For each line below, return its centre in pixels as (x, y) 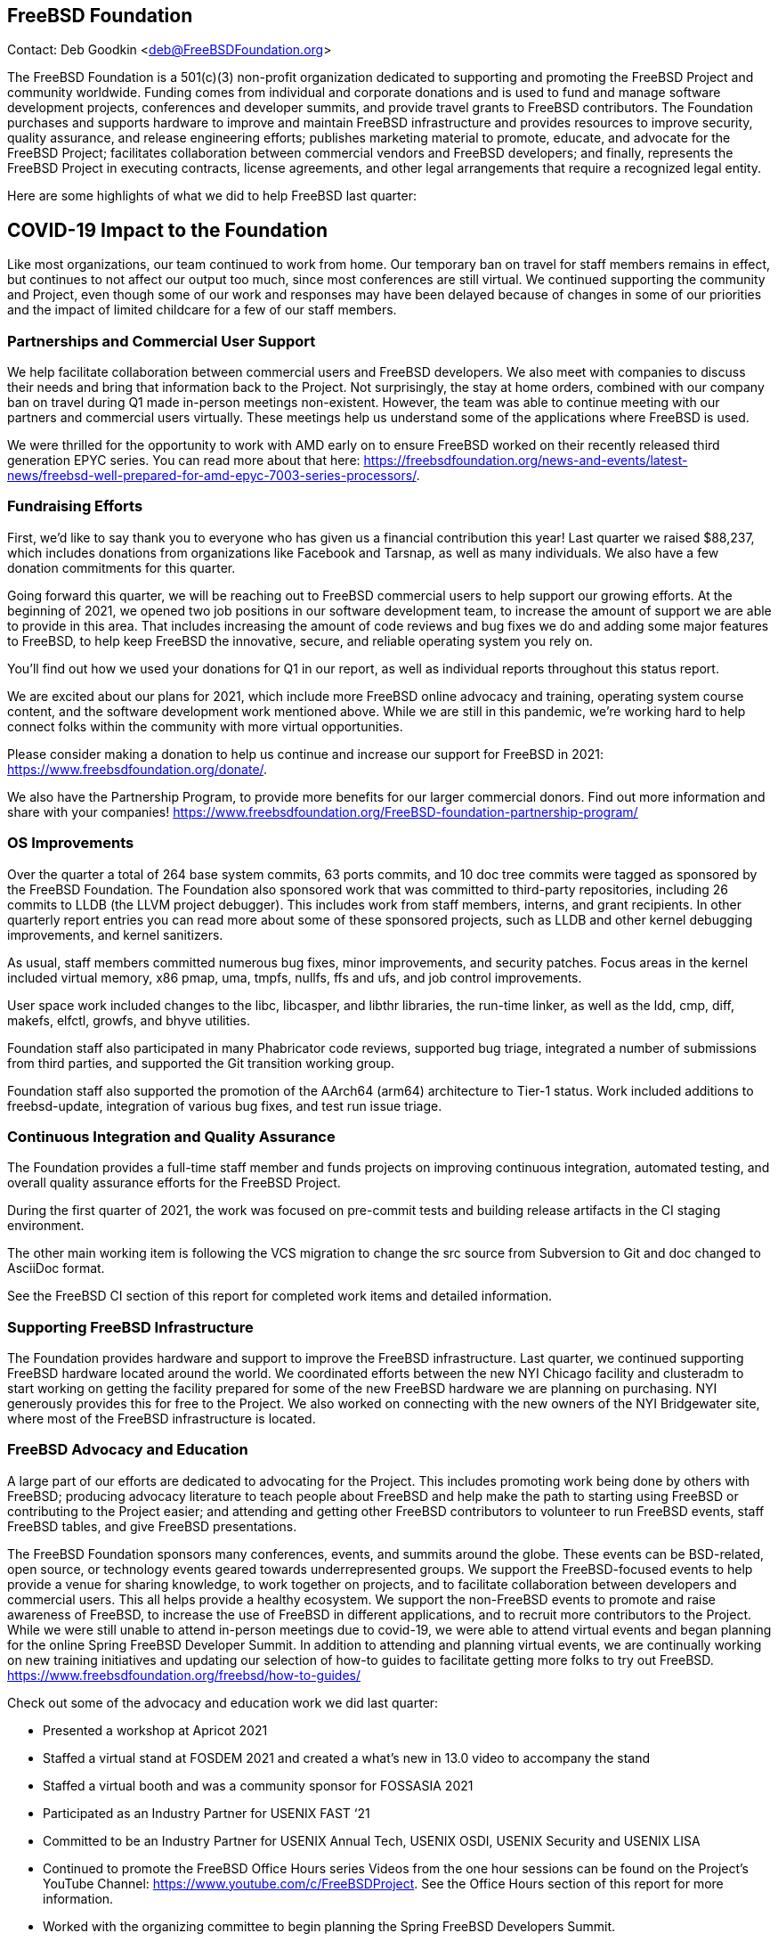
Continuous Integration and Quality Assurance (171, 1136)
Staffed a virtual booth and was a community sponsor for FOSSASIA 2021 (258, 1785)
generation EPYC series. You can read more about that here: (184, 461)
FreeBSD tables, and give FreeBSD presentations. (152, 1526)
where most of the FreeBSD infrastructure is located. (162, 1419)
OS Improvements (71, 843)
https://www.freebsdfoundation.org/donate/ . (138, 769)
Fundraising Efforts (75, 506)
